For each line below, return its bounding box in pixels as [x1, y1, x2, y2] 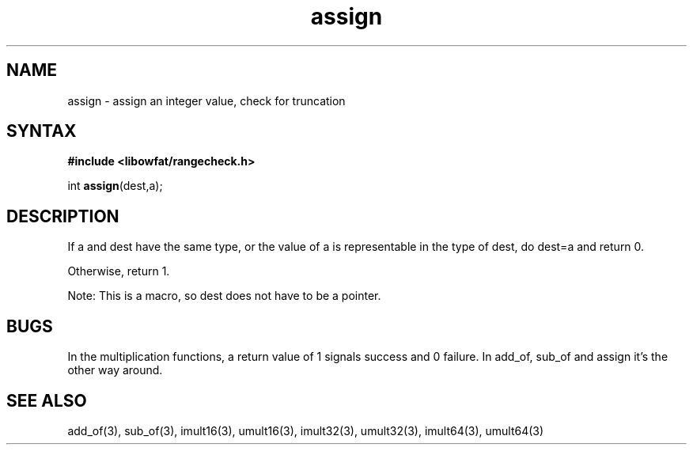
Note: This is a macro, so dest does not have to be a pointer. [67, 289, 381, 303]
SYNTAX [6, 121, 77, 142]
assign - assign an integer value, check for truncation [67, 93, 346, 108]
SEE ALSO [6, 390, 87, 411]
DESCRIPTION [6, 206, 119, 226]
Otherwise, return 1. [67, 264, 170, 279]
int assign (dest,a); [67, 179, 163, 193]
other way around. [67, 363, 163, 377]
